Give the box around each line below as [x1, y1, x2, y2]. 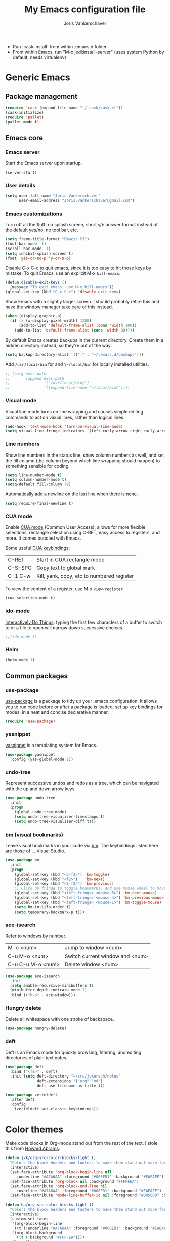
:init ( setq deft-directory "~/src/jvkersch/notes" [10, 1074, 121, 1079]
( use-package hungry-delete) [5, 1026, 67, 1031]
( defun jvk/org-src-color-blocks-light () [5, 1155, 96, 1161]
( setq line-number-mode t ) [5, 472, 62, 478]
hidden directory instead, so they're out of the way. [5, 342, 112, 348]
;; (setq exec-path [5, 371, 47, 376]
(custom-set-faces [10, 1216, 49, 1221]
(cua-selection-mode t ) [5, 596, 56, 601]
